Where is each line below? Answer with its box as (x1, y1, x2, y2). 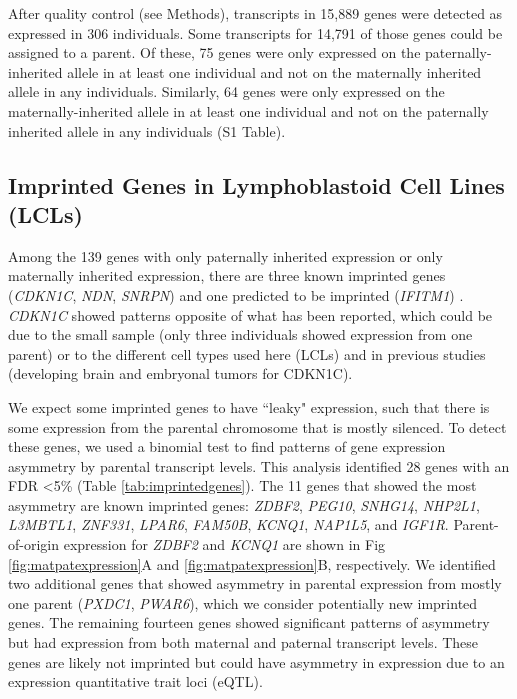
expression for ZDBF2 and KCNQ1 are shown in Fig (63, 534, 386, 555)
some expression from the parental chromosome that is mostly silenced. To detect (8, 416, 507, 437)
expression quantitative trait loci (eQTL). (8, 671, 263, 692)
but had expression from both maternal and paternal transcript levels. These (8, 632, 479, 653)
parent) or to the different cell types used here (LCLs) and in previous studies (8, 343, 486, 364)
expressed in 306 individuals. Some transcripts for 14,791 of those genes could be (8, 22, 503, 43)
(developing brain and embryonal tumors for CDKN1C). (8, 363, 353, 384)
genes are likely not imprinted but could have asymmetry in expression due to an (8, 651, 505, 672)
